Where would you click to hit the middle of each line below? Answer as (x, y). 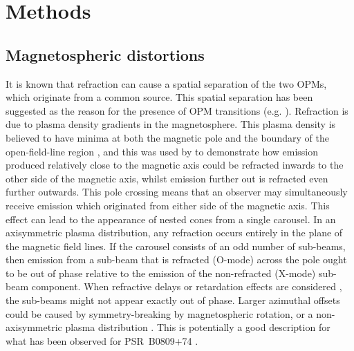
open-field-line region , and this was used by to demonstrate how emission (162, 151)
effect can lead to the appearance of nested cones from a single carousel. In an (171, 219)
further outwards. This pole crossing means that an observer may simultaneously (177, 192)
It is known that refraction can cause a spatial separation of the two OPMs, (166, 83)
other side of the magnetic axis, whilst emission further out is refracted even (167, 178)
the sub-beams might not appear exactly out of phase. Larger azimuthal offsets (173, 300)
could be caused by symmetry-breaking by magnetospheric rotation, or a (159, 313)
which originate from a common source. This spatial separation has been (159, 97)
